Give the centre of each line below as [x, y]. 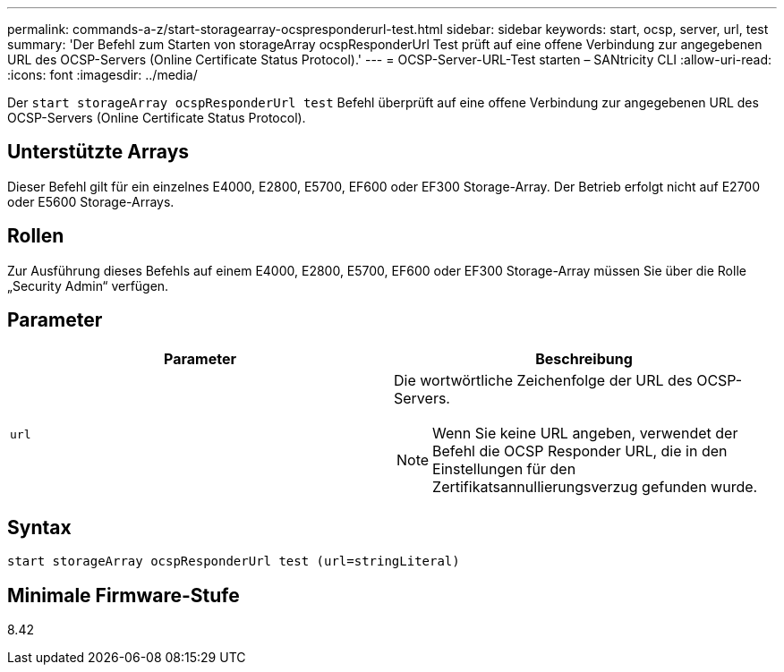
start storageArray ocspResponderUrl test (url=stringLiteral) [234, 561]
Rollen [36, 236]
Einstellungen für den [504, 468]
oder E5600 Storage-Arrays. [91, 201]
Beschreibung [584, 358]
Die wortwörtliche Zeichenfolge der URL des [543, 380]
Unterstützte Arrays [98, 152]
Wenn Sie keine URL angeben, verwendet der [585, 433]
